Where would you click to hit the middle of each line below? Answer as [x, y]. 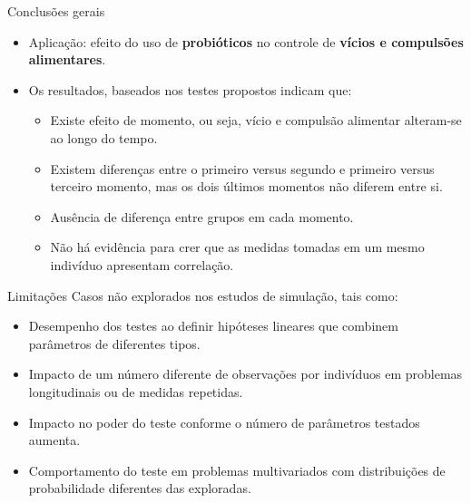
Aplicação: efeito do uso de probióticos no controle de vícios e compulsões [246, 41]
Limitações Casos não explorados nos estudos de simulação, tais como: [203, 295]
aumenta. [54, 440]
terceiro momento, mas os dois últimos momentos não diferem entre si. [246, 186]
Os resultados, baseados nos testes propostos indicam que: [190, 89]
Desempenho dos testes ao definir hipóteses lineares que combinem [213, 326]
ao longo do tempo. [104, 137]
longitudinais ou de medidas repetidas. [136, 391]
